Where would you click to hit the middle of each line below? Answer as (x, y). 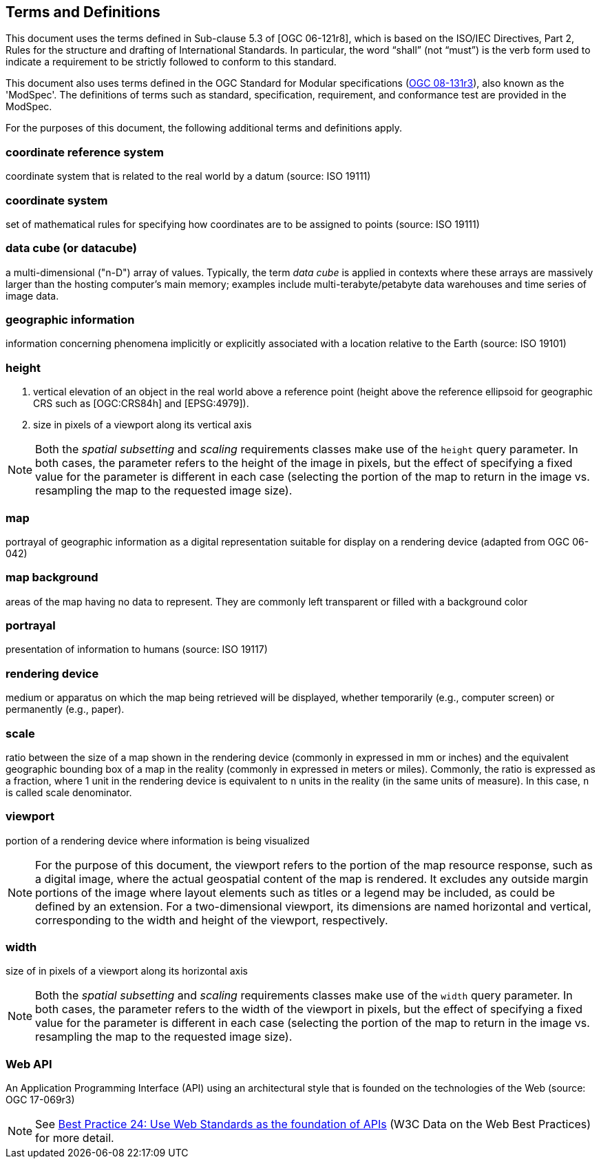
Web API (29, 1064)
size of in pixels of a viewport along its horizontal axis (127, 971)
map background (52, 578)
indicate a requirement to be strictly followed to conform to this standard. (171, 62)
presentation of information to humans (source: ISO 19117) (137, 649)
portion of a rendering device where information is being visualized (158, 840)
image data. (32, 295)
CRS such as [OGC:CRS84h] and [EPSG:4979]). (141, 404)
